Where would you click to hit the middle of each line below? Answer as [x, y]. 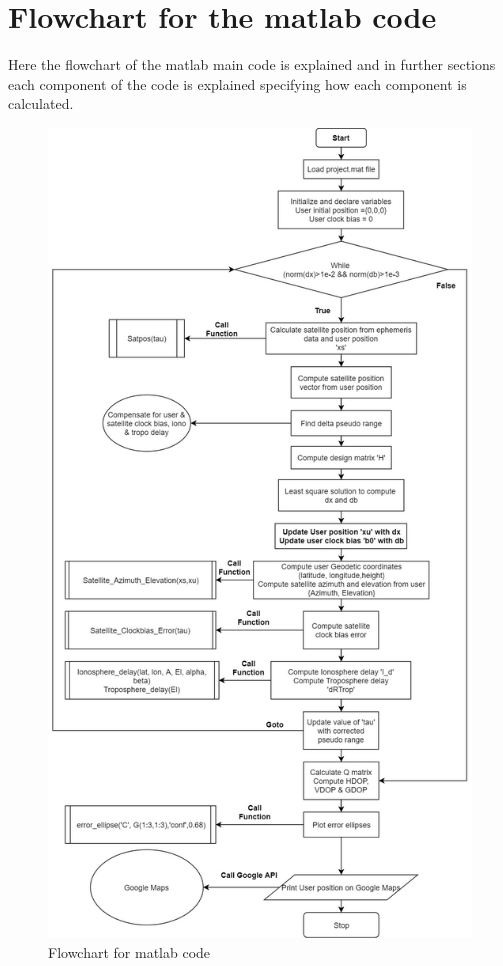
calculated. [41, 103]
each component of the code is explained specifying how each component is [237, 83]
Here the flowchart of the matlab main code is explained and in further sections [252, 64]
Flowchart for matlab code [129, 951]
